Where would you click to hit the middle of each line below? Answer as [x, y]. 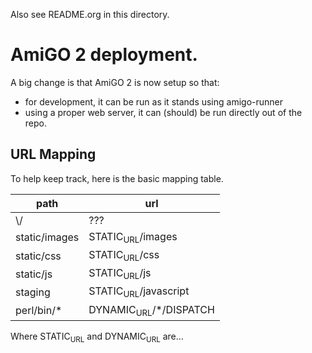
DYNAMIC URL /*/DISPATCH [151, 310]
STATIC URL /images [133, 237]
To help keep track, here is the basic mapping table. [117, 178]
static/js [34, 274]
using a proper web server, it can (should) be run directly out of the [163, 112]
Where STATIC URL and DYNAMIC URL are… [97, 337]
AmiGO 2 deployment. [104, 55]
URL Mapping [53, 154]
